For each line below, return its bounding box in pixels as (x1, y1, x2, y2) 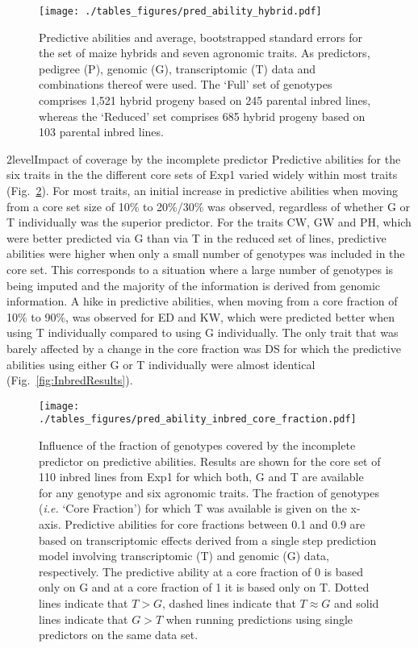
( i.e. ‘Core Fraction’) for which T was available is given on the (39, 500, 347, 517)
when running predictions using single (165, 610, 353, 627)
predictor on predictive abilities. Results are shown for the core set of (39, 452, 381, 469)
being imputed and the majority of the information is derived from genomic (6, 276, 381, 293)
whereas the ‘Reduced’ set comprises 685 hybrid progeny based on (39, 107, 366, 124)
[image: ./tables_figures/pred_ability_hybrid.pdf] (39, 6, 322, 17)
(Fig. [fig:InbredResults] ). (6, 372, 133, 388)
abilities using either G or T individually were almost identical (6, 355, 316, 372)
